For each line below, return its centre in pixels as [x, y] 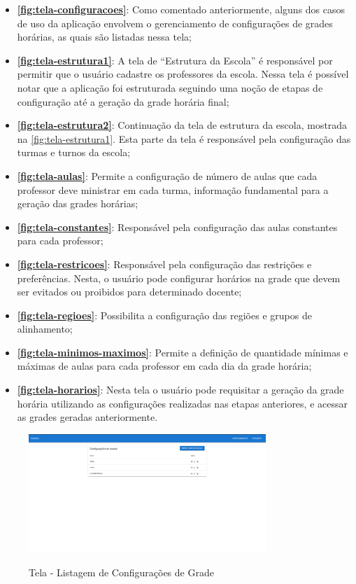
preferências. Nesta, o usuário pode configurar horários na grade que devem [179, 278]
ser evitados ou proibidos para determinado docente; [129, 292]
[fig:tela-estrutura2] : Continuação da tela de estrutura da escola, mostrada [182, 125]
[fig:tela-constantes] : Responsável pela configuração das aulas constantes [177, 227]
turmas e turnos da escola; [74, 152]
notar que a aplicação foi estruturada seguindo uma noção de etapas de [170, 87]
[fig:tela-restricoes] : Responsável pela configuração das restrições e [164, 264]
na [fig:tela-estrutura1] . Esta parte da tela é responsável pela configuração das [184, 138]
